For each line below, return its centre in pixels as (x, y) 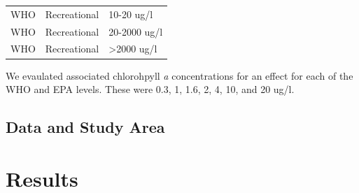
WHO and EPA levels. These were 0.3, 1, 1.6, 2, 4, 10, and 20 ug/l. (150, 89)
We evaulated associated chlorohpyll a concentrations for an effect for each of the (179, 75)
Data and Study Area (85, 127)
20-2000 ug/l (136, 31)
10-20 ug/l (131, 14)
